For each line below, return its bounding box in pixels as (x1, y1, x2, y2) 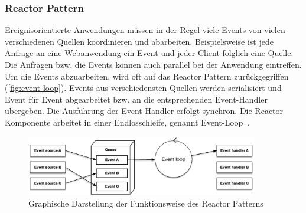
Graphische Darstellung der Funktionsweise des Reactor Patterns (28, 197, 263, 209)
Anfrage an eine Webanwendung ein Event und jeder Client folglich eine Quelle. (5, 47, 294, 59)
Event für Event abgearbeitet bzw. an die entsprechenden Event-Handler (5, 93, 268, 105)
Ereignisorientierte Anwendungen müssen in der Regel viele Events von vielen (5, 24, 285, 36)
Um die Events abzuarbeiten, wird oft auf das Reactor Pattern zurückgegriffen (5, 70, 289, 82)
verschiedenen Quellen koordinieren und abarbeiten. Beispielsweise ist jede (5, 35, 274, 47)
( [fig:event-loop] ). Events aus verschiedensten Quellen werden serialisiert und (5, 81, 282, 94)
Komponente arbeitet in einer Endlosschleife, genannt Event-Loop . (5, 116, 250, 128)
